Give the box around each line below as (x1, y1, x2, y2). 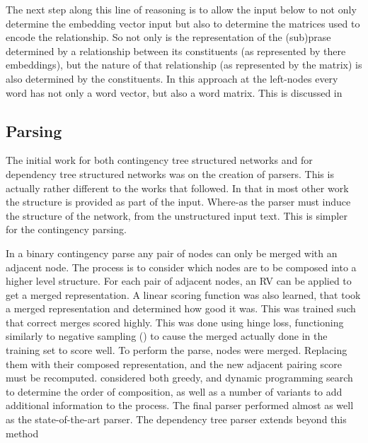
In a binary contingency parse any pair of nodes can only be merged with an (6, 245, 338, 260)
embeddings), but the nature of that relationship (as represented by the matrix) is (6, 57, 362, 72)
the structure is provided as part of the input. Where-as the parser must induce (6, 194, 351, 209)
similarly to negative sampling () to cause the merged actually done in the (6, 329, 328, 343)
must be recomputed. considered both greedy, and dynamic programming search (6, 370, 353, 385)
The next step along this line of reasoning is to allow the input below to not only (6, 2, 357, 16)
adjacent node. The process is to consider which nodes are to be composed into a (6, 259, 357, 274)
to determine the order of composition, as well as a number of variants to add (6, 384, 343, 398)
